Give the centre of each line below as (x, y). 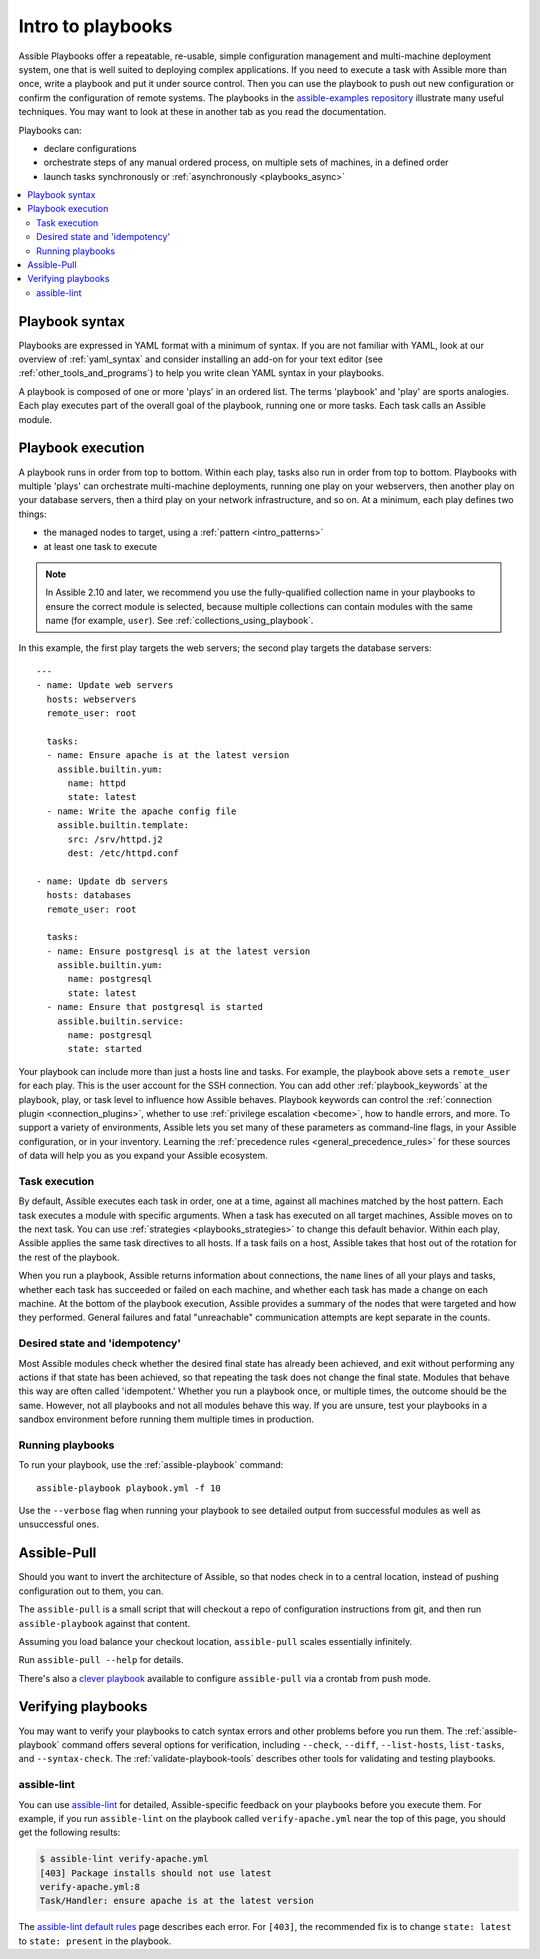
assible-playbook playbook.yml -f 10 (129, 1488)
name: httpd (97, 783)
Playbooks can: (50, 130)
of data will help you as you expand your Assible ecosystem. (143, 1156)
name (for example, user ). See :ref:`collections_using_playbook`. (179, 621)
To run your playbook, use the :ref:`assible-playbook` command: (151, 1465)
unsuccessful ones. (59, 1524)
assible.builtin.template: (123, 825)
